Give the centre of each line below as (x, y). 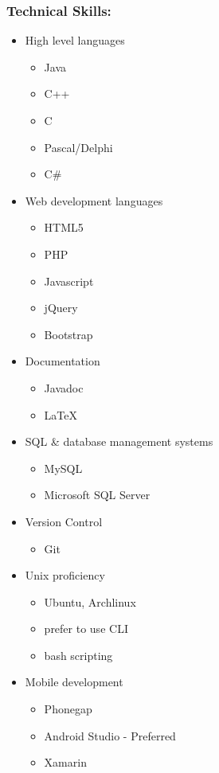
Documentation (63, 361)
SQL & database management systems (119, 441)
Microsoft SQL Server (97, 495)
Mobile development (74, 682)
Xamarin (65, 762)
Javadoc (64, 387)
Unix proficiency (65, 575)
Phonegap (68, 709)
